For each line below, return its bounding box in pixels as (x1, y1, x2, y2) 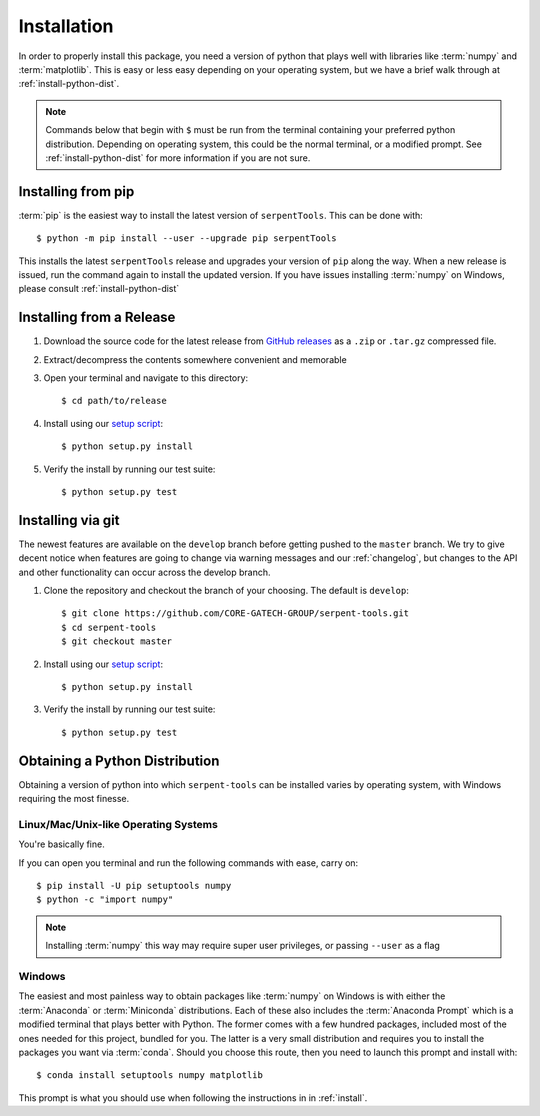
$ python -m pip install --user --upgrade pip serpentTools (36, 233, 337, 244)
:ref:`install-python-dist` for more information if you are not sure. (45, 151, 311, 164)
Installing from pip (18, 183, 135, 200)
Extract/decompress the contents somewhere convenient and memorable (43, 353, 347, 365)
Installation (18, 15, 114, 37)
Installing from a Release (18, 309, 176, 326)
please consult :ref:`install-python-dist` (18, 283, 180, 295)
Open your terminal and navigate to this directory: (43, 372, 249, 384)
